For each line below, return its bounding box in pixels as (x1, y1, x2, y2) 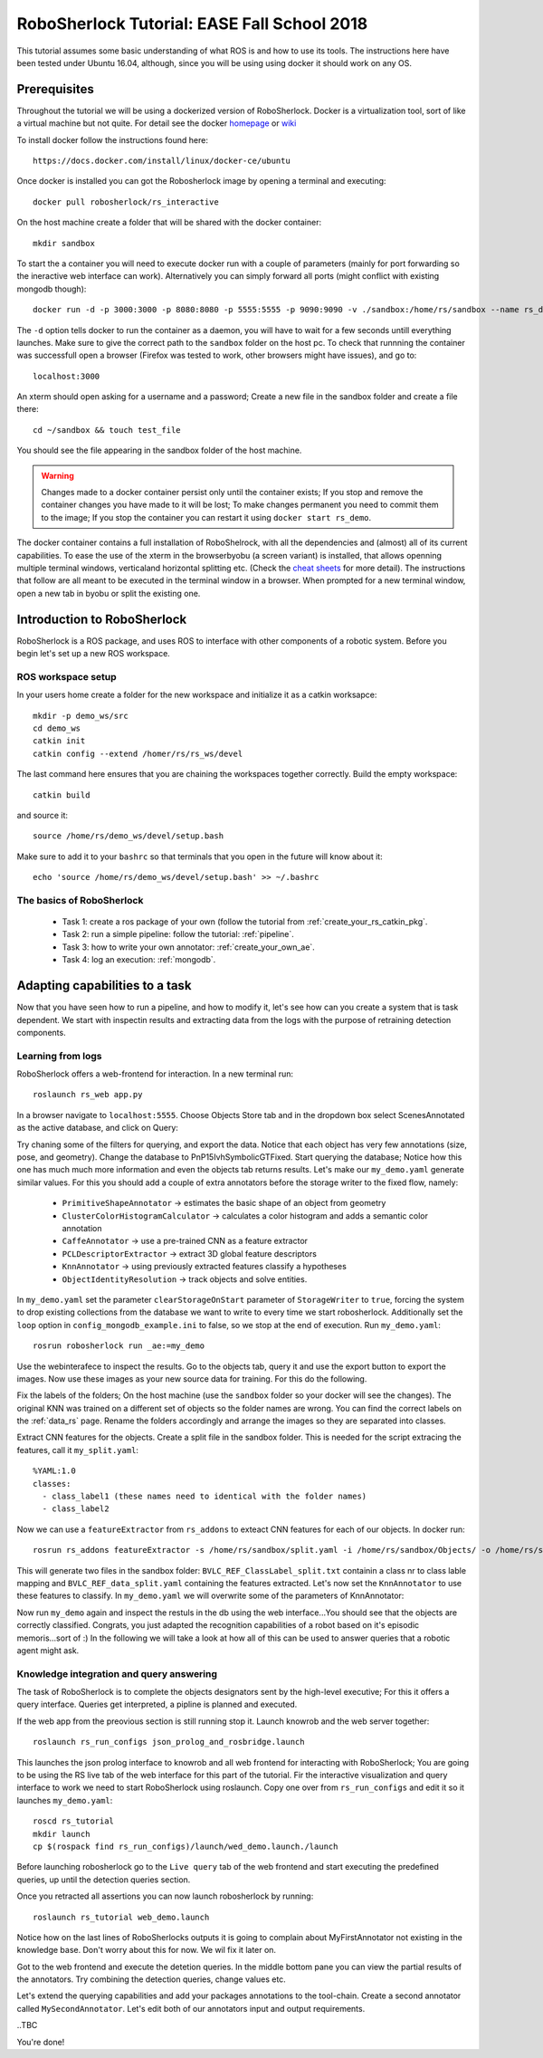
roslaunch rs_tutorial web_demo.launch (33, 1911, 210, 1922)
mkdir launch (33, 1829, 90, 1839)
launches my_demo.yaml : (16, 1795, 113, 1805)
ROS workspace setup (16, 670, 117, 683)
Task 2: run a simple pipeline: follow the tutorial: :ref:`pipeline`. (62, 929, 294, 940)
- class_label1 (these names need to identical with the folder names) (42, 1491, 367, 1502)
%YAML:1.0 (33, 1466, 76, 1476)
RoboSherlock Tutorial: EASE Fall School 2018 (16, 14, 368, 34)
